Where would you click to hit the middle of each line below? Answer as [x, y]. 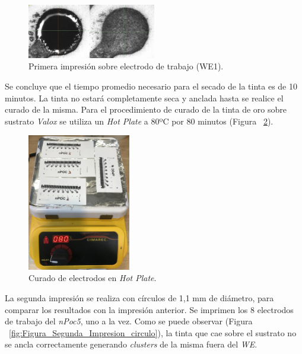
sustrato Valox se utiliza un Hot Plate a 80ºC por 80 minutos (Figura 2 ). [139, 121]
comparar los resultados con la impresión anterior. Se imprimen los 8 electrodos [149, 309]
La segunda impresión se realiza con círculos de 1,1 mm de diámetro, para [139, 298]
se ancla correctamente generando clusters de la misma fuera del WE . [131, 344]
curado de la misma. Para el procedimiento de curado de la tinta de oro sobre [146, 109]
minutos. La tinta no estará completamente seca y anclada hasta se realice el [144, 98]
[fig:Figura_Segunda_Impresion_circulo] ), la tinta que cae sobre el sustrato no [153, 332]
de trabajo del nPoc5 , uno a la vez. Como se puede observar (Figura [129, 321]
